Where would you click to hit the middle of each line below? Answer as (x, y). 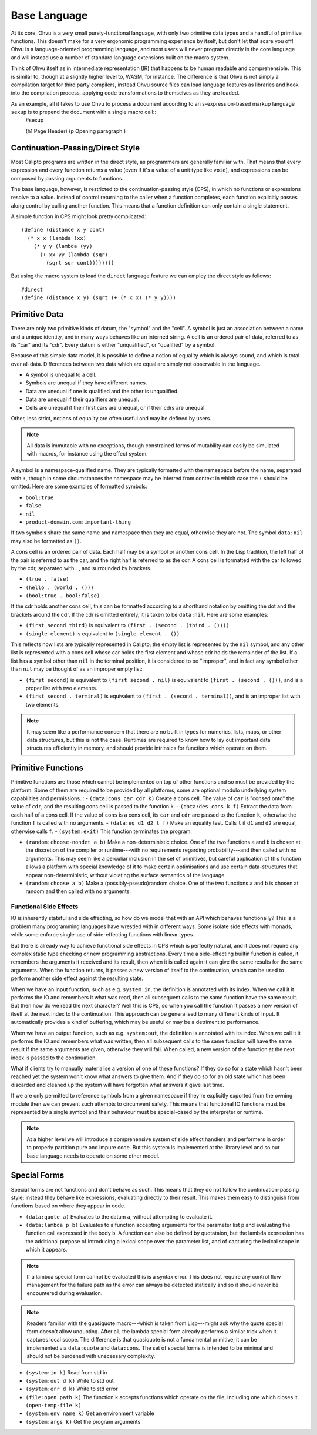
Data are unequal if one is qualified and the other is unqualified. (102, 391)
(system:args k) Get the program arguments (83, 1421)
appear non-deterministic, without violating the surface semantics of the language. (126, 875)
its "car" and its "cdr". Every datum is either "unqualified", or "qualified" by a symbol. (114, 344)
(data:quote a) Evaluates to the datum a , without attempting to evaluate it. (119, 1216)
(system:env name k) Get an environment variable (90, 1413)
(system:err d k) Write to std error (72, 1389)
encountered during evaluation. (65, 1293)
